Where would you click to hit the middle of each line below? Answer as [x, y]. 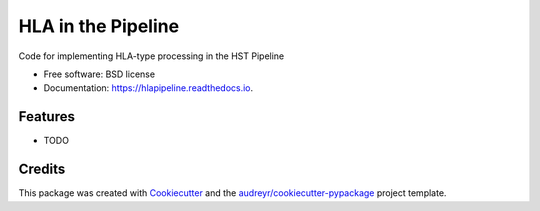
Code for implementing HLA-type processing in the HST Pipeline [151, 56]
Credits [42, 169]
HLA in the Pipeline [99, 26]
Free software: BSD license [99, 74]
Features [46, 116]
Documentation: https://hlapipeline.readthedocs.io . [148, 88]
